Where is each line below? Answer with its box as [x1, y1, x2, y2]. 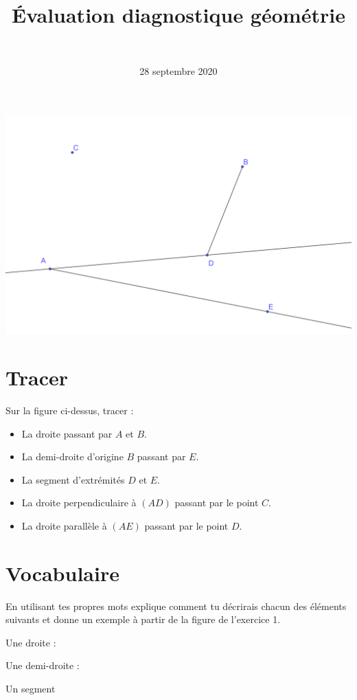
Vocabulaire [5, 558, 119, 587]
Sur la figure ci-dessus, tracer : [5, 403, 134, 417]
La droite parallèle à [21, 518, 107, 532]
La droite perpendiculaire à [21, 495, 137, 510]
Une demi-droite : [5, 658, 80, 673]
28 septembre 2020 [139, 63, 218, 78]
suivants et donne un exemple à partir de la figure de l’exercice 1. [5, 612, 281, 626]
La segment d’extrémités [21, 472, 125, 486]
